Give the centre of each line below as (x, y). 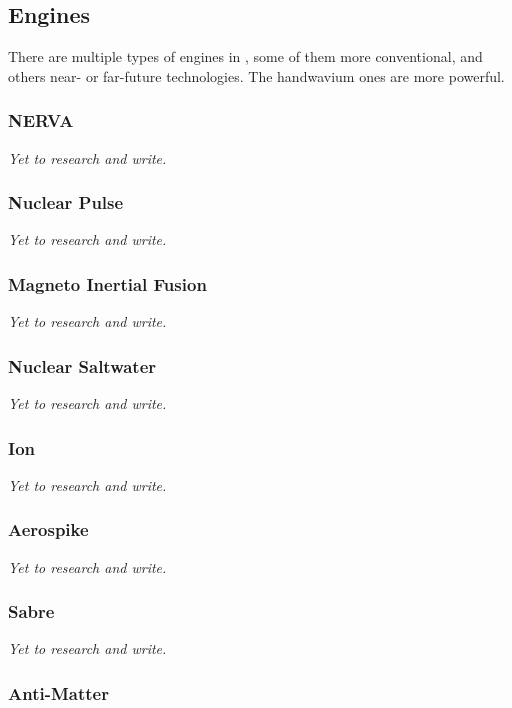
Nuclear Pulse (66, 202)
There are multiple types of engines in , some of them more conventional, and (245, 56)
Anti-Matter (58, 693)
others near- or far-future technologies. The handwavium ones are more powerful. (256, 75)
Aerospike (48, 529)
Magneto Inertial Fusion (107, 283)
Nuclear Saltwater (82, 365)
